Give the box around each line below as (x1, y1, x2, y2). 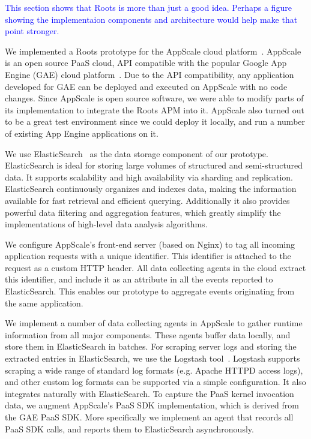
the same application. (5, 296, 83, 309)
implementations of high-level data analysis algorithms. (5, 218, 208, 230)
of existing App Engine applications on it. (5, 127, 159, 139)
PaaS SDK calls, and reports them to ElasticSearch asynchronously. (5, 422, 254, 435)
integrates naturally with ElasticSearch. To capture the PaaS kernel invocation (5, 387, 294, 399)
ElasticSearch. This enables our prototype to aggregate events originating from (5, 285, 295, 297)
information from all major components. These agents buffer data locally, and (5, 328, 291, 341)
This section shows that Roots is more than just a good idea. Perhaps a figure (5, 1, 292, 13)
